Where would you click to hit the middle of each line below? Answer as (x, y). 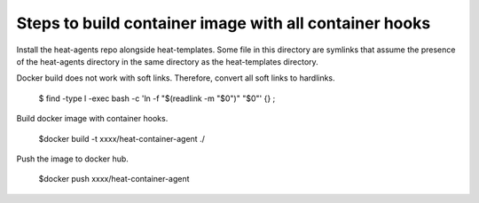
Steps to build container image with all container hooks (224, 23)
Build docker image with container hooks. (92, 119)
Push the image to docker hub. (72, 159)
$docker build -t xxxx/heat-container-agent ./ (122, 138)
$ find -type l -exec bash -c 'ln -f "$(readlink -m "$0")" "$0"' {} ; (157, 98)
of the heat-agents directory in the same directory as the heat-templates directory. (167, 61)
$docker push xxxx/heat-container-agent (114, 179)
